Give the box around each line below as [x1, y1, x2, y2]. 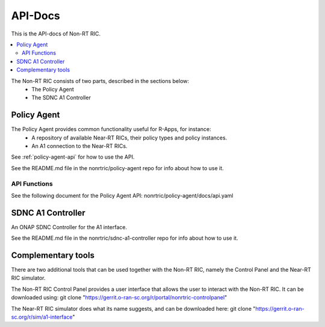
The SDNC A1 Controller [31, 94, 91, 102]
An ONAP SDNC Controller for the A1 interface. [11, 223, 128, 231]
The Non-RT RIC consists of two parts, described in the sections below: [11, 77, 190, 84]
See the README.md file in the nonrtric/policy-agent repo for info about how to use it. [11, 164, 224, 171]
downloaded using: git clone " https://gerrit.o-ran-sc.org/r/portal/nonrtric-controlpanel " [11, 294, 227, 301]
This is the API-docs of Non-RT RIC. [11, 30, 101, 37]
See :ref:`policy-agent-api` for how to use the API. [11, 153, 135, 160]
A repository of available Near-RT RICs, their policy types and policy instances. [31, 134, 227, 141]
